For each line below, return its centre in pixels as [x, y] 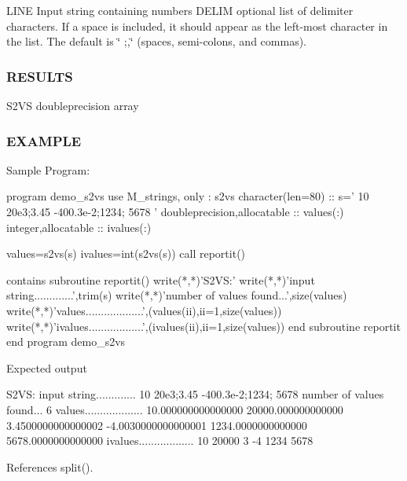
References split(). [50, 466]
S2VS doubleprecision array [73, 105]
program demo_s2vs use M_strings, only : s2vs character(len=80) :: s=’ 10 [188, 196]
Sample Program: [48, 169]
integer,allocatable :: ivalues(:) [79, 227]
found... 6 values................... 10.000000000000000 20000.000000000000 [175, 409]
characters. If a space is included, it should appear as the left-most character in [197, 26]
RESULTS [40, 76]
